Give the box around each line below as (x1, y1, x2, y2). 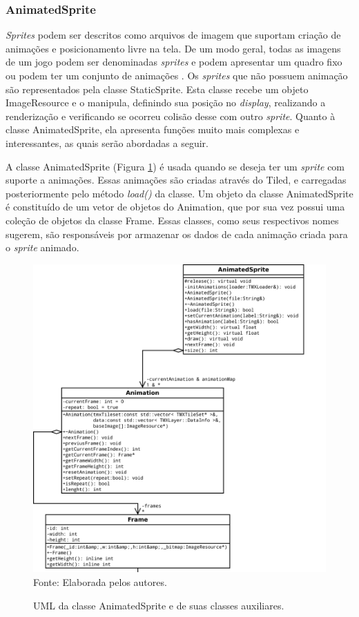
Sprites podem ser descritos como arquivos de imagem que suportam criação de (6, 28, 341, 42)
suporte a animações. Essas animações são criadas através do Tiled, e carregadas (6, 173, 347, 187)
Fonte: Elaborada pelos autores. (33, 574, 167, 589)
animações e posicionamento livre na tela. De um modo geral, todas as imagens (6, 41, 341, 55)
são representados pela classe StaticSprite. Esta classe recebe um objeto (6, 81, 309, 96)
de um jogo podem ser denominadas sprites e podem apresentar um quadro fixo (6, 55, 342, 69)
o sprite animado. (6, 240, 79, 255)
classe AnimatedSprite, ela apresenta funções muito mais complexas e (6, 122, 300, 137)
